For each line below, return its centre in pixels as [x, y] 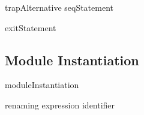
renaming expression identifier [60, 105]
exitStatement [31, 27]
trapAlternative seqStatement [59, 7]
